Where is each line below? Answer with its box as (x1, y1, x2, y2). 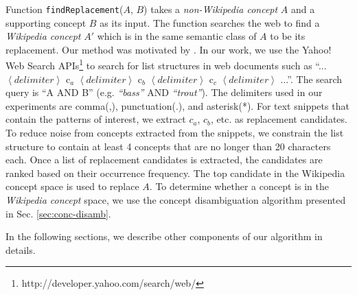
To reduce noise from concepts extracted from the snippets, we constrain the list (5, 126, 344, 140)
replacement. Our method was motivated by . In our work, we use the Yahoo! (5, 42, 332, 56)
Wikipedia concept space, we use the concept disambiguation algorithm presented (5, 193, 346, 207)
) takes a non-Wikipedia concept (143, 2, 278, 16)
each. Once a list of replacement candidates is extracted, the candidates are (5, 152, 323, 167)
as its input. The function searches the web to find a (100, 15, 320, 29)
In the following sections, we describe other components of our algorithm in (5, 229, 323, 244)
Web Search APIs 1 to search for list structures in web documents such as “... (5, 56, 327, 73)
